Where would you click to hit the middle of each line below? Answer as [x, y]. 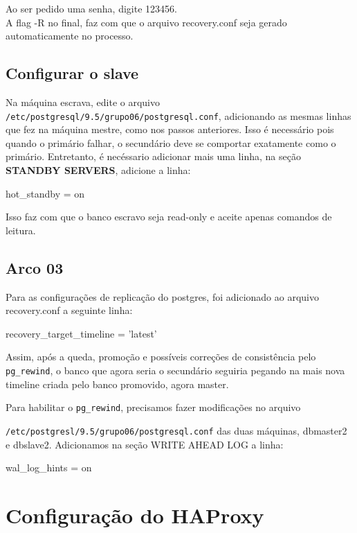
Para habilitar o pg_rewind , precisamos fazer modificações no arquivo [153, 407]
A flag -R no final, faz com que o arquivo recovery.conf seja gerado [146, 22]
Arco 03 [35, 267]
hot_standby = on [45, 193]
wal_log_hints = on [49, 468]
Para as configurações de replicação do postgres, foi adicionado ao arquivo [162, 296]
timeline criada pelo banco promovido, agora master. [117, 384]
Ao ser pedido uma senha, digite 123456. [91, 8]
